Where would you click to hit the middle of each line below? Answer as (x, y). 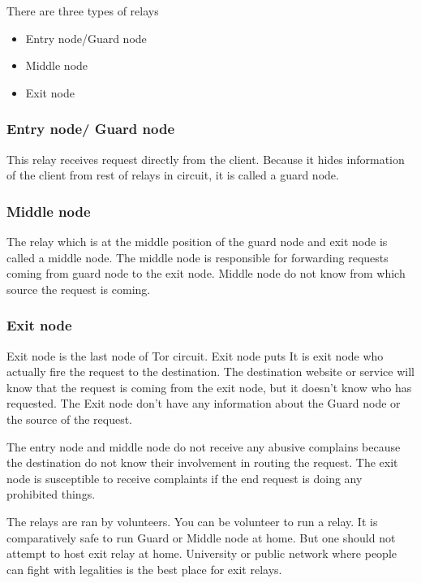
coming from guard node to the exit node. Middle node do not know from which (206, 273)
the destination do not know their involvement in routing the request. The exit (202, 462)
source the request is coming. (79, 289)
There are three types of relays (83, 11)
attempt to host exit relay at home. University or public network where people (202, 553)
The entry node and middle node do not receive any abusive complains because (204, 446)
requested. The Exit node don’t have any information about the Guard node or (204, 403)
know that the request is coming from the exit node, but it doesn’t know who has (209, 387)
